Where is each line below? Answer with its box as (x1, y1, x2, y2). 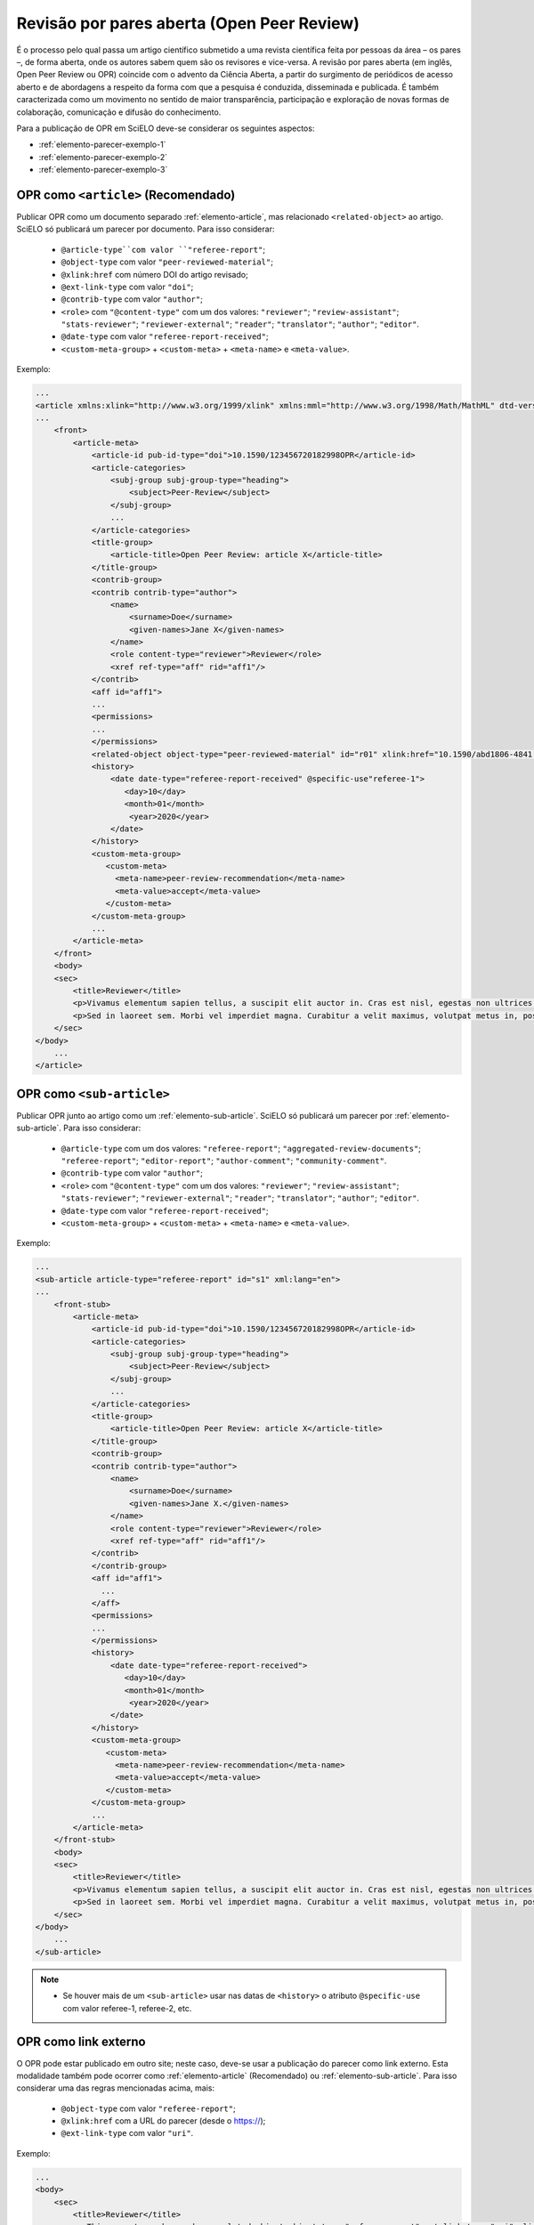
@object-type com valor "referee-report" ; (61, 2103, 236, 2114)
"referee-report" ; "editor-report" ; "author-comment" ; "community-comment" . (61, 1155, 387, 1166)
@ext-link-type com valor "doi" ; (61, 281, 194, 292)
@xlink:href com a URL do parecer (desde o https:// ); (61, 2116, 266, 2126)
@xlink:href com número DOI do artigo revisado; (61, 269, 248, 279)
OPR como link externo (16, 2035, 146, 2050)
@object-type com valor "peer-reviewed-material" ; (61, 256, 273, 267)
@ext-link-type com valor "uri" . (61, 2128, 194, 2139)
